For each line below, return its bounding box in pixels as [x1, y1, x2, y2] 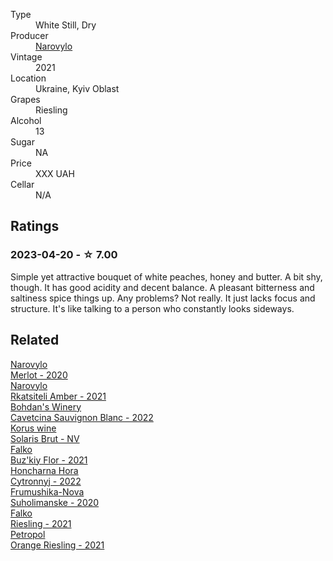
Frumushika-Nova [10, 485, 85, 498]
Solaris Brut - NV [10, 432, 80, 444]
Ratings [10, 218, 60, 235]
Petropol [10, 528, 46, 540]
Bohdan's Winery [10, 400, 82, 413]
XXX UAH [35, 168, 75, 179]
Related [10, 332, 60, 349]
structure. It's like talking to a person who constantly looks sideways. [10, 302, 295, 314]
